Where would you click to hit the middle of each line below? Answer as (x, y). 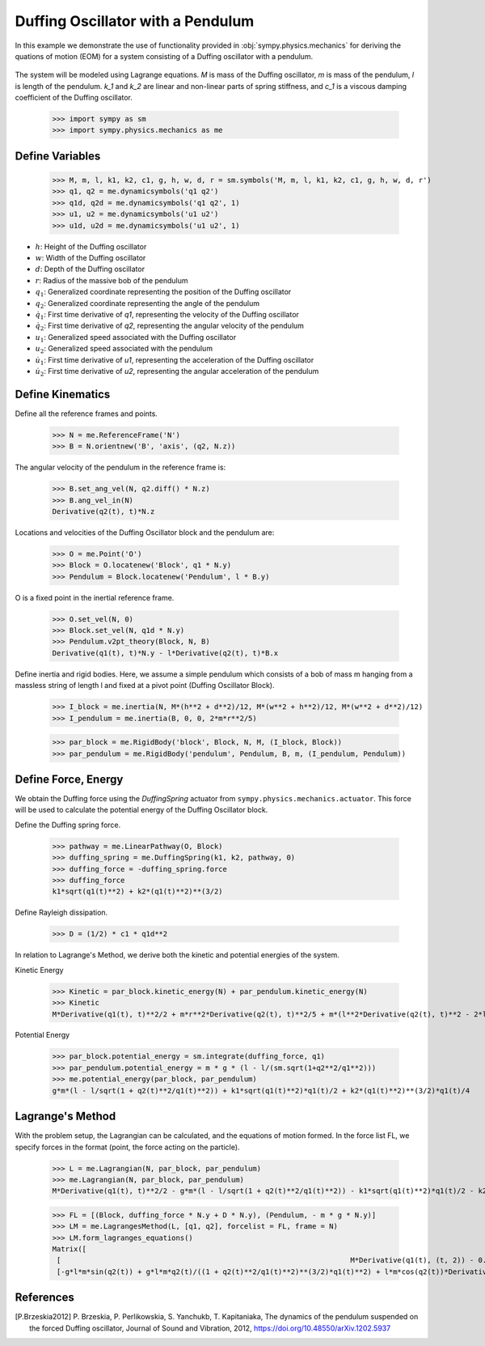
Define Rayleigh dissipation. (61, 913)
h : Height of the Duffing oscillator (91, 246)
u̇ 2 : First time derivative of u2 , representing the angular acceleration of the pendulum (177, 372)
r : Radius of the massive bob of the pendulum (112, 280)
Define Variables (58, 156)
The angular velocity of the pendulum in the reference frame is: (120, 467)
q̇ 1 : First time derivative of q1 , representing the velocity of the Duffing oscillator (167, 315)
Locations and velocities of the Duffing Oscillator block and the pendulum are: (145, 532)
